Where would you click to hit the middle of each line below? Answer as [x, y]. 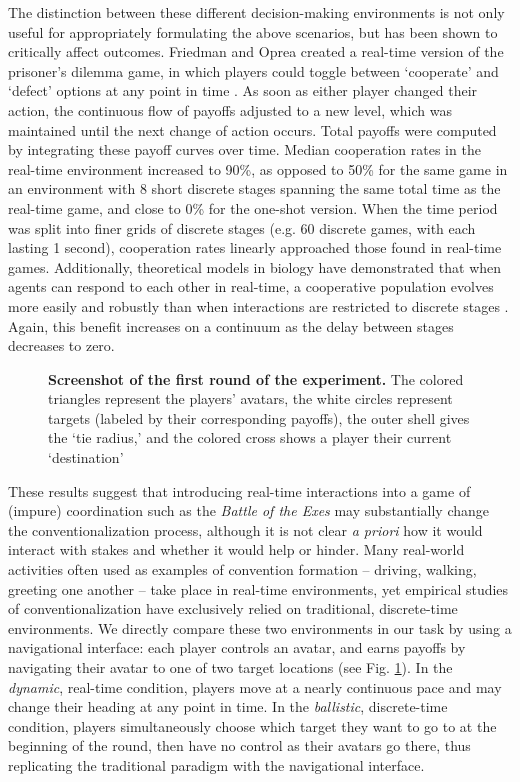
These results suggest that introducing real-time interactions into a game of [239, 490]
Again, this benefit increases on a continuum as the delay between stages [231, 325]
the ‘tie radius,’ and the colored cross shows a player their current [250, 437]
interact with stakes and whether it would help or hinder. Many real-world [236, 549]
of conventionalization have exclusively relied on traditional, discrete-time [233, 608]
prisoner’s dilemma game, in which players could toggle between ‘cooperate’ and [253, 70]
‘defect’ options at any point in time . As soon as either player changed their [243, 90]
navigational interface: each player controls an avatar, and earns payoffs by [237, 647]
